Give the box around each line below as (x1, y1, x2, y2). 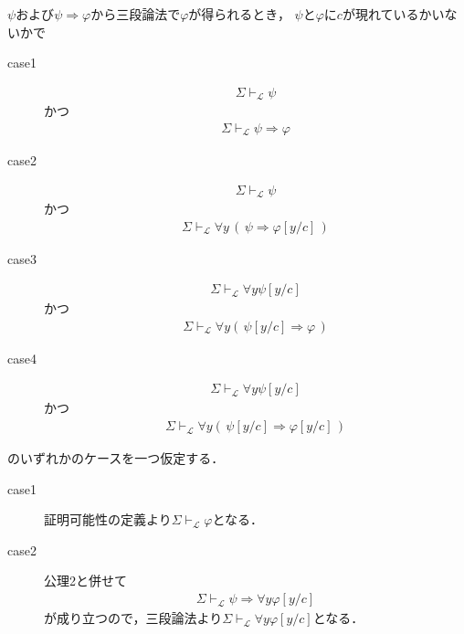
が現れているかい (342, 5, 445, 23)
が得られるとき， (188, 5, 290, 23)
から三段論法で (90, 5, 181, 23)
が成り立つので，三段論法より (44, 608, 223, 628)
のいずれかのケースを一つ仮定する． (7, 449, 225, 468)
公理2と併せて (44, 571, 127, 590)
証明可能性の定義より (44, 510, 172, 529)
